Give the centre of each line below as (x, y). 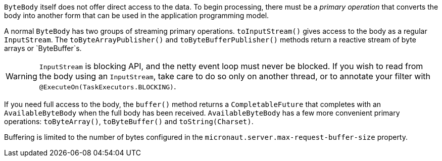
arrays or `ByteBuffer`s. (43, 48)
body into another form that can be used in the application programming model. (137, 15)
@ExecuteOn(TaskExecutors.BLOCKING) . (108, 86)
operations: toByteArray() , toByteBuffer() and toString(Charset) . (129, 121)
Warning (21, 76)
